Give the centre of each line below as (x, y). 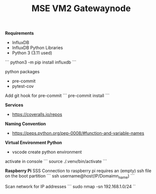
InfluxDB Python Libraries (37, 48)
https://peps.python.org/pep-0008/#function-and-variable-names (78, 133)
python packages (22, 72)
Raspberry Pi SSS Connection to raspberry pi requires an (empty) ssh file (78, 171)
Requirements (20, 33)
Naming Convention (26, 124)
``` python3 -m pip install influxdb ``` (41, 62)
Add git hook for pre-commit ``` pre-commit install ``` (57, 96)
